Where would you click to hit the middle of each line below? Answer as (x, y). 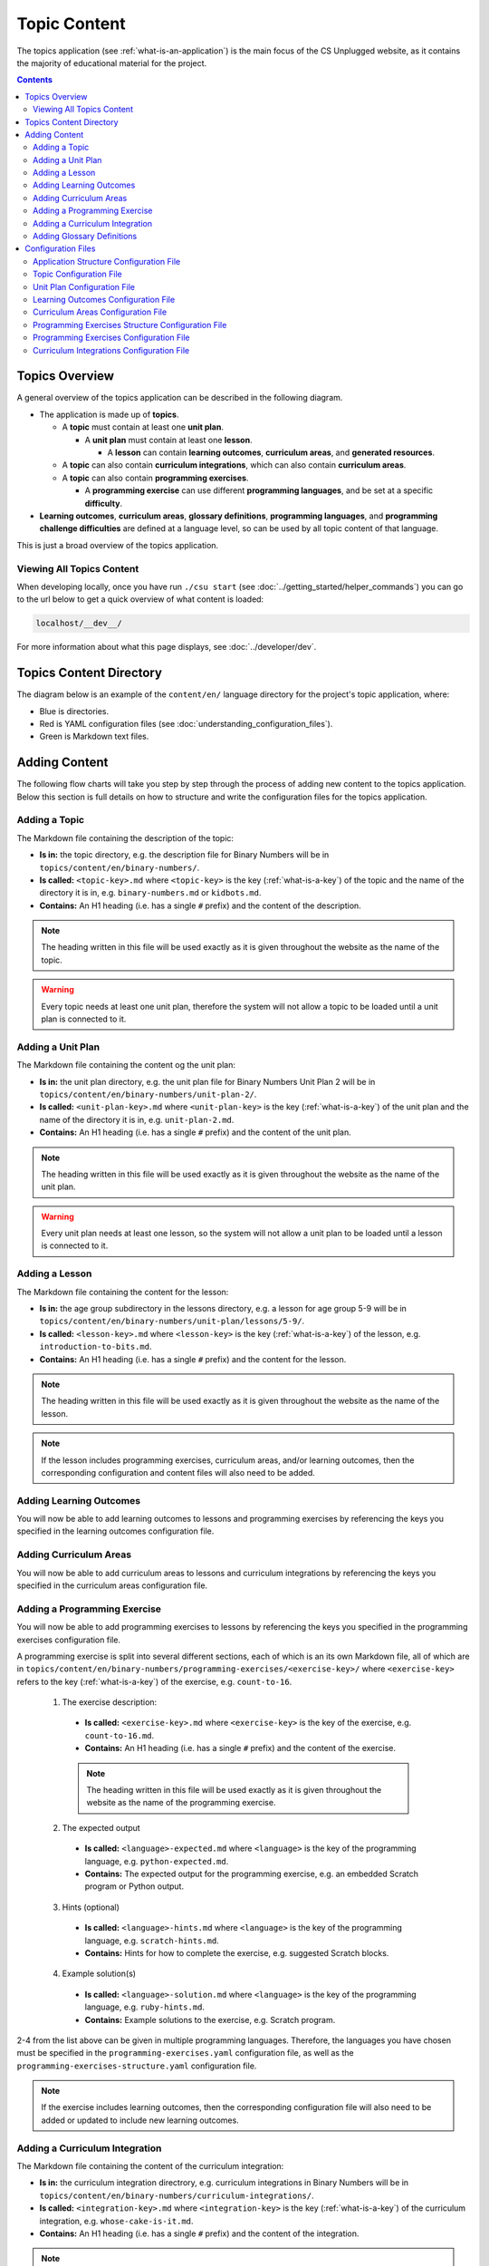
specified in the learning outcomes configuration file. (115, 1531)
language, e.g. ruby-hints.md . (145, 2007)
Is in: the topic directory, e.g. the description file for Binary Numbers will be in (184, 855)
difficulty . (103, 503)
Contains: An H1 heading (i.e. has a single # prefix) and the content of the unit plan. (196, 1132)
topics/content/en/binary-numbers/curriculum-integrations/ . (177, 2195)
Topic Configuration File (77, 274)
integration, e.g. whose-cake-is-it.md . (116, 2221)
